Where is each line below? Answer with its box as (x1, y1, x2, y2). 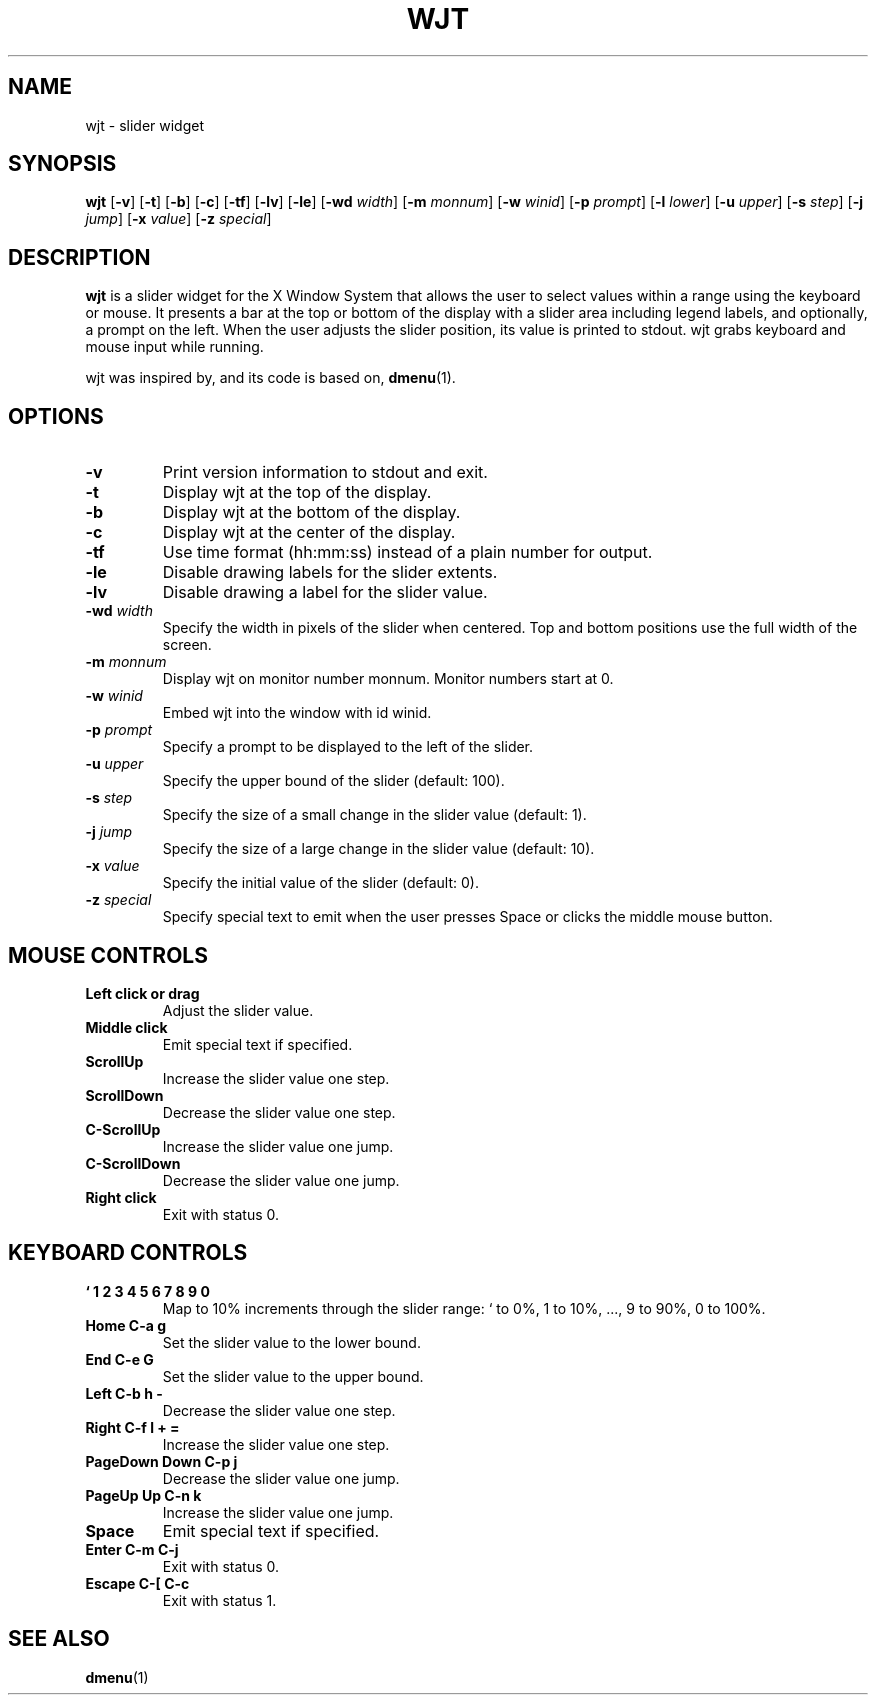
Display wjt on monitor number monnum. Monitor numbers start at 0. (162, 670, 614, 688)
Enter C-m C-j (85, 1540, 179, 1558)
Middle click (85, 1018, 168, 1036)
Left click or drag (85, 984, 200, 1002)
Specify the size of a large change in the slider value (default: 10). (162, 840, 595, 858)
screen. (162, 636, 212, 654)
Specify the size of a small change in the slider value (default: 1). (162, 806, 587, 824)
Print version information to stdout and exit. (162, 462, 488, 483)
